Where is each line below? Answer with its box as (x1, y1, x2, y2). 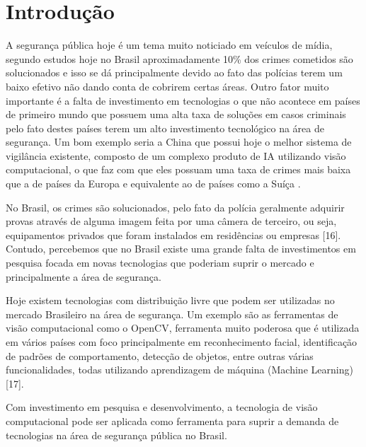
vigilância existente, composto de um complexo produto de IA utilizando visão (6, 148, 346, 163)
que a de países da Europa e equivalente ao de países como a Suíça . (6, 176, 301, 191)
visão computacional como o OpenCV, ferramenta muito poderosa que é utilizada (6, 320, 360, 335)
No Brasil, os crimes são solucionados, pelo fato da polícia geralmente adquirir (6, 199, 345, 214)
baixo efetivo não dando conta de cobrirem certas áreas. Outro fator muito (6, 79, 329, 93)
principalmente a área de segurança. (6, 269, 161, 284)
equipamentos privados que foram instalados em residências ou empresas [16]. (6, 227, 341, 242)
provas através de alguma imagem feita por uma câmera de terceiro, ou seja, (6, 214, 337, 228)
